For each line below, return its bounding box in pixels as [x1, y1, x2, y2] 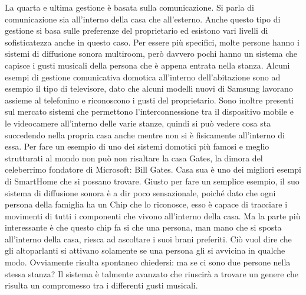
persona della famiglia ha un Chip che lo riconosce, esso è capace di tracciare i [5, 198, 288, 210]
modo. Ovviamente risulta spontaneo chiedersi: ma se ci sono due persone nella [5, 256, 291, 268]
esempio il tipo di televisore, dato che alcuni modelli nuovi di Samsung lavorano [5, 82, 293, 95]
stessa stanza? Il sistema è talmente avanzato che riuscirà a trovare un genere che [5, 267, 298, 280]
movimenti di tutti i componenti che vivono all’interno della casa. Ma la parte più [5, 209, 301, 222]
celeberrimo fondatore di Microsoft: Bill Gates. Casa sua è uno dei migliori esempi [5, 163, 301, 176]
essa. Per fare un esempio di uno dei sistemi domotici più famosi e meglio [5, 140, 269, 153]
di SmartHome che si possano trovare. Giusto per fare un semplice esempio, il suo [5, 174, 300, 187]
